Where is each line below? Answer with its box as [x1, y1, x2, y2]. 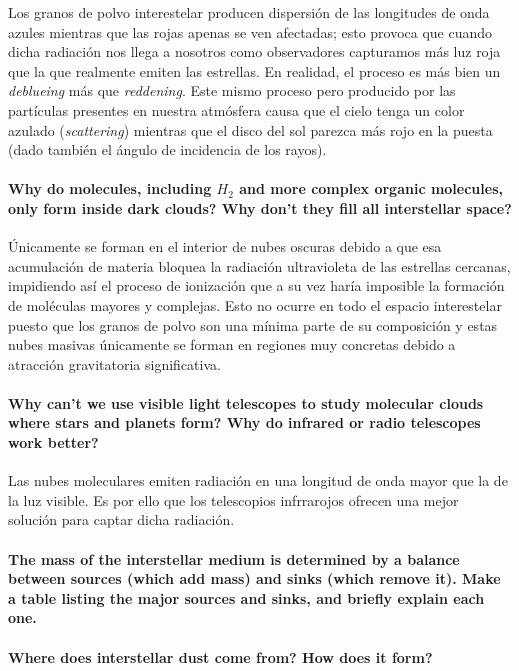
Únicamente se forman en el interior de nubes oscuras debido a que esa [8, 236, 442, 257]
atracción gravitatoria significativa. [8, 353, 221, 374]
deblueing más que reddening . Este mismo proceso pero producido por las [8, 80, 456, 101]
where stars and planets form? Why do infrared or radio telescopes [8, 412, 481, 433]
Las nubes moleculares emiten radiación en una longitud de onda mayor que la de [8, 470, 508, 491]
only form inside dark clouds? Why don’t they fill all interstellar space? [8, 197, 512, 218]
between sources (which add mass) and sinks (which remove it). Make [8, 568, 501, 589]
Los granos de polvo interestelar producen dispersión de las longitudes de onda [8, 2, 490, 22]
